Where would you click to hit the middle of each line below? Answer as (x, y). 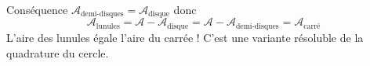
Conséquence (37, 9)
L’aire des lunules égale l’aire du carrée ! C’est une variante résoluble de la (185, 37)
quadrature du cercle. (58, 52)
